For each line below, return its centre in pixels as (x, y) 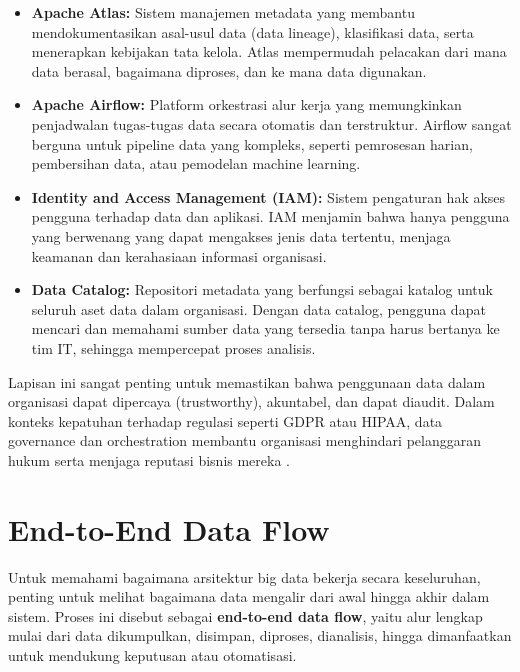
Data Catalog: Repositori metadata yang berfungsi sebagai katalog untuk (262, 289)
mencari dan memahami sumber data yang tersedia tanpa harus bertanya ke (265, 328)
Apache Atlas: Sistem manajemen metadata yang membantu (223, 12)
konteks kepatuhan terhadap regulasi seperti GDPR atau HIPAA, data (225, 420)
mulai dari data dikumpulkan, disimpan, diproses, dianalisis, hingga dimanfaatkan (260, 635)
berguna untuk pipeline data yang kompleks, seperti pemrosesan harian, (252, 143)
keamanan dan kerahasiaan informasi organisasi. (179, 255)
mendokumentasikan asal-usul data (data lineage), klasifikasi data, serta (252, 31)
